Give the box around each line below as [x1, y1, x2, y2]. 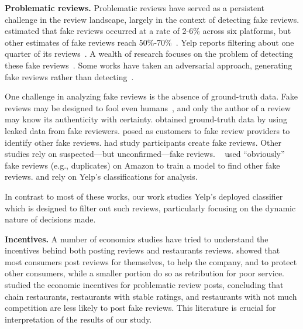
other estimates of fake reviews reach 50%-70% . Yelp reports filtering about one [5, 36, 294, 48]
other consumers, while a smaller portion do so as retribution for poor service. [5, 267, 284, 279]
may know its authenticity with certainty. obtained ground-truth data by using [5, 113, 287, 125]
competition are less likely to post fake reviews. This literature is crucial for [5, 301, 276, 314]
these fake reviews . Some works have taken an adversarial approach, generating [5, 59, 292, 71]
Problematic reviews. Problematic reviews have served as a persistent [5, 2, 265, 13]
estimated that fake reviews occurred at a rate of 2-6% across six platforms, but [5, 25, 291, 37]
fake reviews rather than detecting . [5, 70, 134, 83]
